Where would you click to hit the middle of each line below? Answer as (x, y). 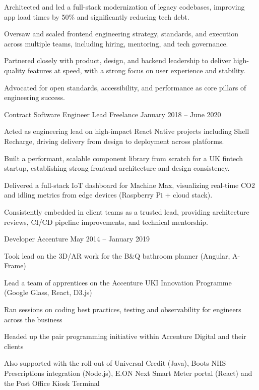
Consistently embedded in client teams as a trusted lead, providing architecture (127, 211)
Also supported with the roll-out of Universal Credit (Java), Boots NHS (115, 363)
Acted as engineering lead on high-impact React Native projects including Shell (127, 131)
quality (15, 70)
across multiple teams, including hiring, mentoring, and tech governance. (116, 43)
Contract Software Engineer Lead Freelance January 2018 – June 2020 (113, 114)
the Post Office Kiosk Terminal (52, 383)
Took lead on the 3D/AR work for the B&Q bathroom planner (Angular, (117, 255)
